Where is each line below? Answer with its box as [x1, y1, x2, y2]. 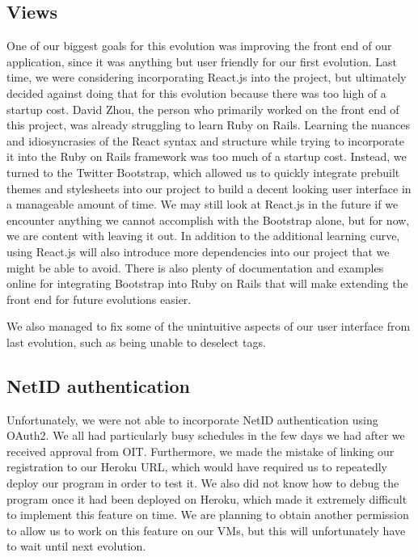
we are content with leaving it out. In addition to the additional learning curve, [6, 227, 400, 244]
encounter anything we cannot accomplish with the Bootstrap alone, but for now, [6, 211, 410, 228]
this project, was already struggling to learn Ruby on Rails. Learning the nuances [6, 116, 410, 133]
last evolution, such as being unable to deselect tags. [6, 333, 266, 350]
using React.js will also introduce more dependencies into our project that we [6, 243, 390, 260]
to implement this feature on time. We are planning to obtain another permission [6, 506, 409, 523]
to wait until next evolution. [6, 538, 146, 555]
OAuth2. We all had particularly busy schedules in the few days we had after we [6, 427, 405, 444]
